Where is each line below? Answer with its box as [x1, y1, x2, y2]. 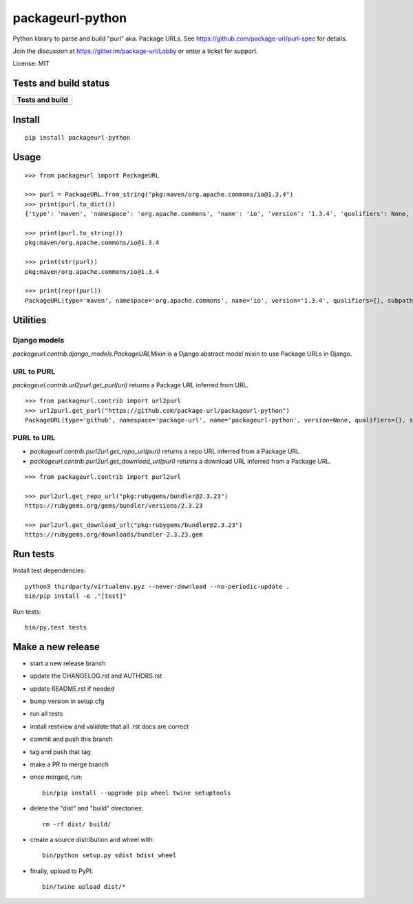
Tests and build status [12, 78, 110, 89]
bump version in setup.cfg [30, 697, 105, 705]
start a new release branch [30, 659, 106, 667]
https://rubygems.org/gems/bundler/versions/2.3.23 [25, 502, 203, 510]
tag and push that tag [30, 747, 91, 756]
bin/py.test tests [25, 623, 87, 631]
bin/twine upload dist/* [42, 883, 126, 891]
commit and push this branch [30, 735, 113, 743]
